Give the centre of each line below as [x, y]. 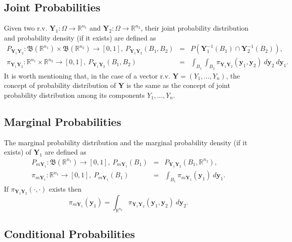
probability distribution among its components [75, 95]
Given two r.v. [26, 28]
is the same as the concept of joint [178, 85]
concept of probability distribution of [60, 85]
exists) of [18, 152]
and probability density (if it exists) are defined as [80, 37]
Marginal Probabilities [63, 121]
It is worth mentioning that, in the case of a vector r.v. [87, 75]
